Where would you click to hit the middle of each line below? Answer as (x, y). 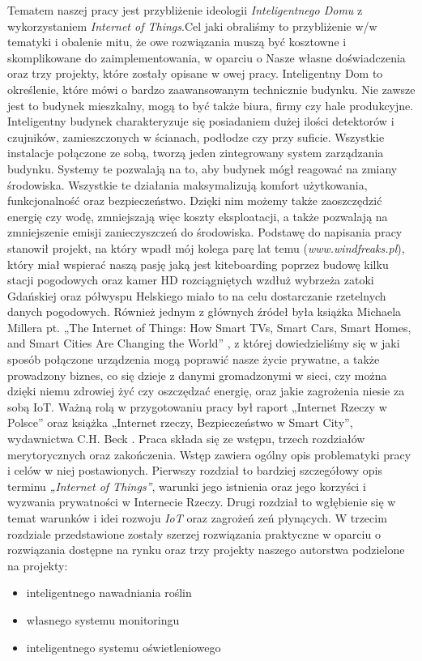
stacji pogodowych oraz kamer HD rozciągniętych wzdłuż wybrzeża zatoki (191, 280)
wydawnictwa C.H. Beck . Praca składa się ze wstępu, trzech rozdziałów (186, 439)
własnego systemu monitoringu (103, 619)
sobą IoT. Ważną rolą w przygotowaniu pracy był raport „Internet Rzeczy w (197, 406)
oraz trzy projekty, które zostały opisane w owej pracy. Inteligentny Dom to (195, 73)
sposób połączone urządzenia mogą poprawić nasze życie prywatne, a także (194, 359)
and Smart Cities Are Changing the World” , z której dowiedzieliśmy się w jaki (204, 343)
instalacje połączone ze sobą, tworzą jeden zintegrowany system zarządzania (196, 153)
